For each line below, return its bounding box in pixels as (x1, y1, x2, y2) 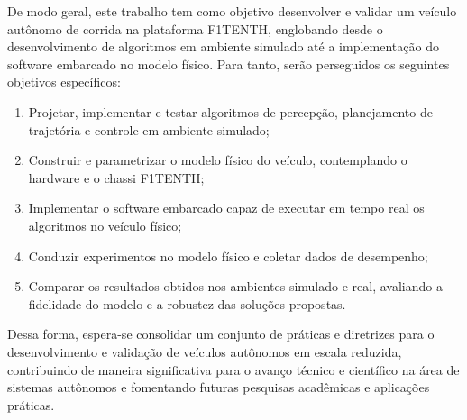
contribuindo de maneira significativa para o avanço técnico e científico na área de (7, 360, 460, 379)
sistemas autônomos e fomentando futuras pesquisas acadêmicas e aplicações (7, 378, 430, 397)
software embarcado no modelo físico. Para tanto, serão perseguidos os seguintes (7, 54, 450, 73)
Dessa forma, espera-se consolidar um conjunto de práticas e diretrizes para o (7, 324, 435, 343)
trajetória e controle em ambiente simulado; (28, 120, 270, 139)
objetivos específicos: (7, 72, 121, 91)
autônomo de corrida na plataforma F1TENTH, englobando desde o (7, 19, 383, 38)
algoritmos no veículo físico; (28, 215, 182, 234)
